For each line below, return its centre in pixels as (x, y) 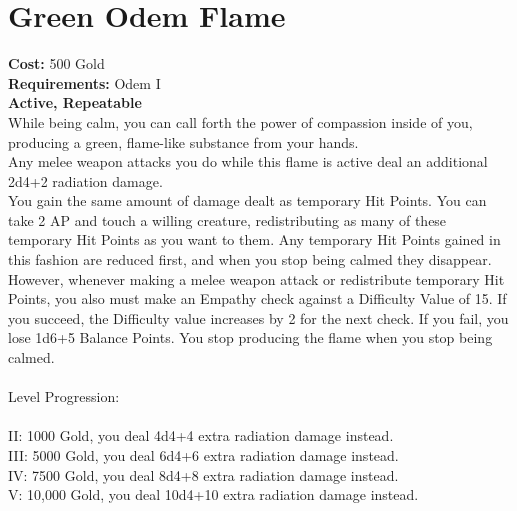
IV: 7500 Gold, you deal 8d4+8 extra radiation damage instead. (203, 474)
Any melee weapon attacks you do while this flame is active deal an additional (248, 161)
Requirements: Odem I (84, 82)
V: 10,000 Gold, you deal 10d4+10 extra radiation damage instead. (213, 494)
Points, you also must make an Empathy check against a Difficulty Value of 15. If (257, 298)
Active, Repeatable (75, 102)
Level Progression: (64, 396)
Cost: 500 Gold (56, 63)
